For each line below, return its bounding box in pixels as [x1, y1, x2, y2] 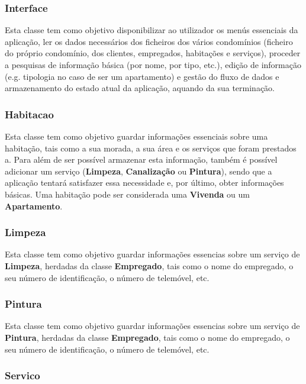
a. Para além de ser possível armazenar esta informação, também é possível [5, 153, 278, 166]
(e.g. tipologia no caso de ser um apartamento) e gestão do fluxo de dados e [5, 70, 279, 82]
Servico [5, 368, 40, 383]
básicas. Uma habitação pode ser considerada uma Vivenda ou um [5, 188, 250, 200]
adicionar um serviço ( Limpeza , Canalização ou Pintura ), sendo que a [5, 164, 272, 177]
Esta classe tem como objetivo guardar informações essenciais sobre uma [5, 130, 268, 142]
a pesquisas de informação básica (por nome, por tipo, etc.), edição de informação [5, 59, 301, 70]
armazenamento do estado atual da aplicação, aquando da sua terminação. [5, 82, 275, 94]
